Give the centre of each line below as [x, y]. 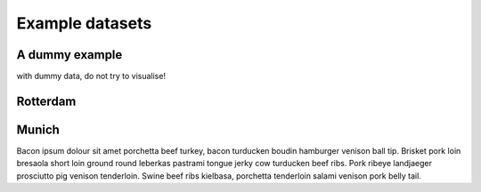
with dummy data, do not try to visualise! [91, 76]
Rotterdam [46, 101]
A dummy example [69, 55]
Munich [38, 129]
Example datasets [84, 23]
